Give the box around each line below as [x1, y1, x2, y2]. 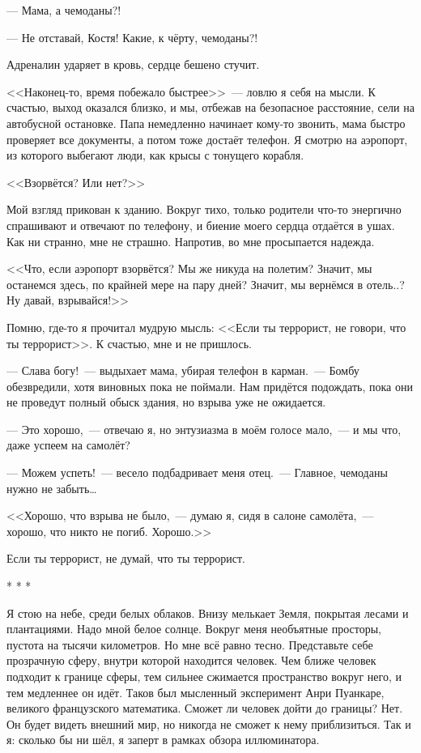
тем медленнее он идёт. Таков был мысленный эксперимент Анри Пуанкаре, [6, 683, 385, 700]
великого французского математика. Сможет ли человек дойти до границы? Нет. [6, 700, 403, 717]
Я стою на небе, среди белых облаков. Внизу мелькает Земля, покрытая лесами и [6, 604, 409, 621]
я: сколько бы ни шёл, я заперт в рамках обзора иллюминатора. [6, 731, 320, 748]
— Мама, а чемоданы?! [6, 2, 121, 18]
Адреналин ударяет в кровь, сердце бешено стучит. [6, 56, 260, 73]
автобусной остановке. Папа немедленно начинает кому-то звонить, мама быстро [6, 114, 406, 131]
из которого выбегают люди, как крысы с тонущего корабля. [6, 147, 304, 164]
